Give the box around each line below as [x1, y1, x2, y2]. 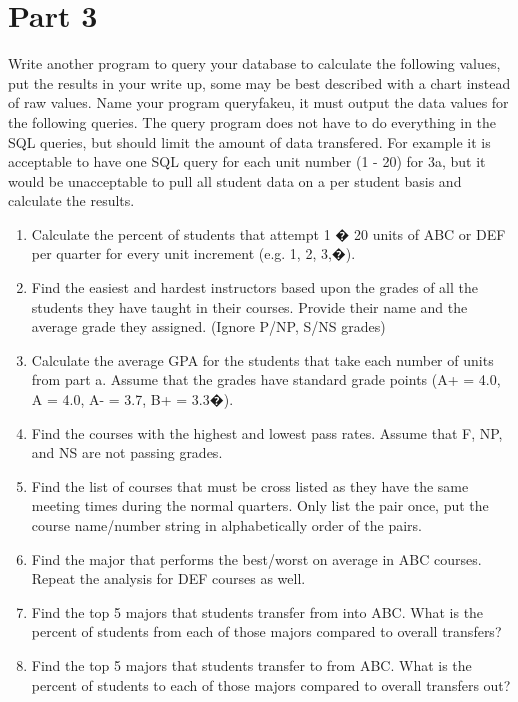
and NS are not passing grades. [31, 442, 223, 463]
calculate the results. [8, 190, 135, 211]
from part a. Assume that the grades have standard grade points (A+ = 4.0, [31, 369, 501, 390]
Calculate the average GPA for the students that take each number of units [31, 349, 494, 370]
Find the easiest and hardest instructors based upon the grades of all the [31, 277, 478, 298]
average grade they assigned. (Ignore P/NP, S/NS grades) [31, 316, 386, 337]
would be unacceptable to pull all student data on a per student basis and [8, 170, 462, 191]
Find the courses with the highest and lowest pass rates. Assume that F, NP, [31, 422, 503, 443]
